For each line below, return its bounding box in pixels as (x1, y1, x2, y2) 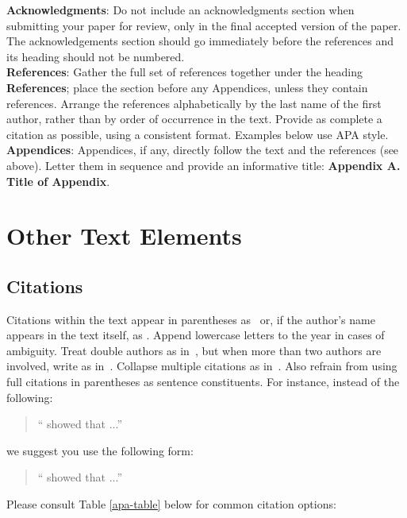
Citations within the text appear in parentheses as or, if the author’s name (6, 311, 375, 327)
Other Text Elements (6, 219, 242, 252)
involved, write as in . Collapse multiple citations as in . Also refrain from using (6, 358, 397, 374)
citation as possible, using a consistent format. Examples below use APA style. (6, 126, 389, 142)
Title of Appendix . (6, 172, 110, 189)
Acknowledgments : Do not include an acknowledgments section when (6, 2, 355, 17)
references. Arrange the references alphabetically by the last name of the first (6, 95, 382, 111)
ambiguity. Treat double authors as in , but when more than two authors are (6, 342, 382, 358)
